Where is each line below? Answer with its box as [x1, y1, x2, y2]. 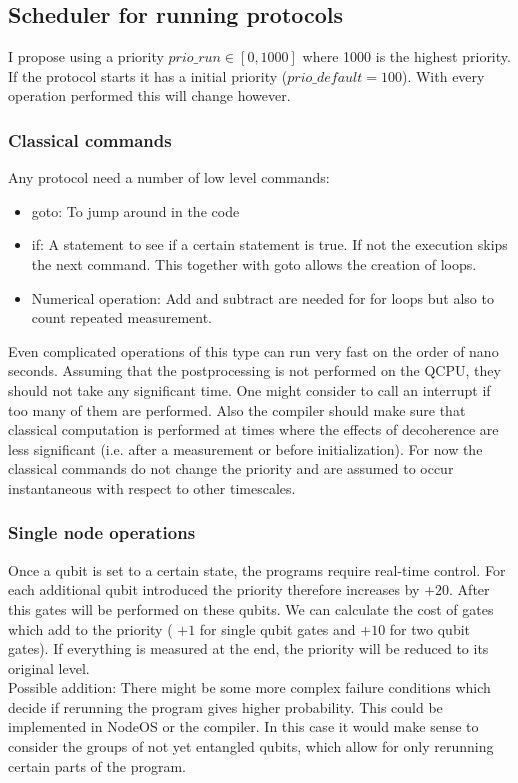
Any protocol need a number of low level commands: [8, 167, 330, 188]
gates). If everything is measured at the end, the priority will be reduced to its [8, 638, 489, 659]
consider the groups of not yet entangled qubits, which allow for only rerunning [8, 736, 494, 757]
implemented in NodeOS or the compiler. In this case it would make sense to [8, 716, 479, 737]
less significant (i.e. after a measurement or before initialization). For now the [8, 438, 483, 459]
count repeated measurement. [31, 307, 212, 328]
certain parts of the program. [8, 755, 186, 776]
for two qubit [389, 618, 470, 639]
